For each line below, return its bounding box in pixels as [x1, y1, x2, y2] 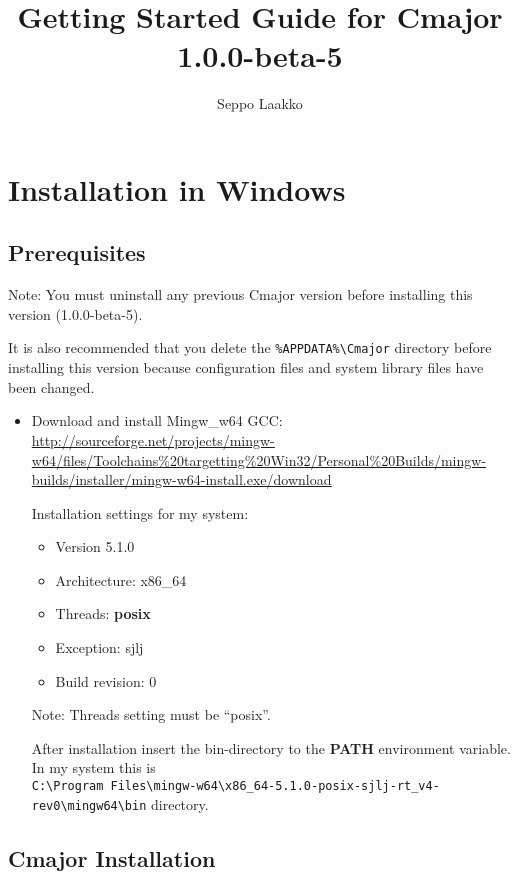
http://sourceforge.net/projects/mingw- [31, 429, 275, 450]
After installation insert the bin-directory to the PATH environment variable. [31, 737, 511, 758]
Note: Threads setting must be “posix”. [31, 704, 271, 725]
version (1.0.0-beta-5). [8, 303, 143, 324]
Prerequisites [8, 237, 146, 268]
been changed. [8, 376, 95, 397]
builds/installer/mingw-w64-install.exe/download [31, 469, 332, 490]
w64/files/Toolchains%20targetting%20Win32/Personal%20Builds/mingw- [31, 449, 487, 470]
